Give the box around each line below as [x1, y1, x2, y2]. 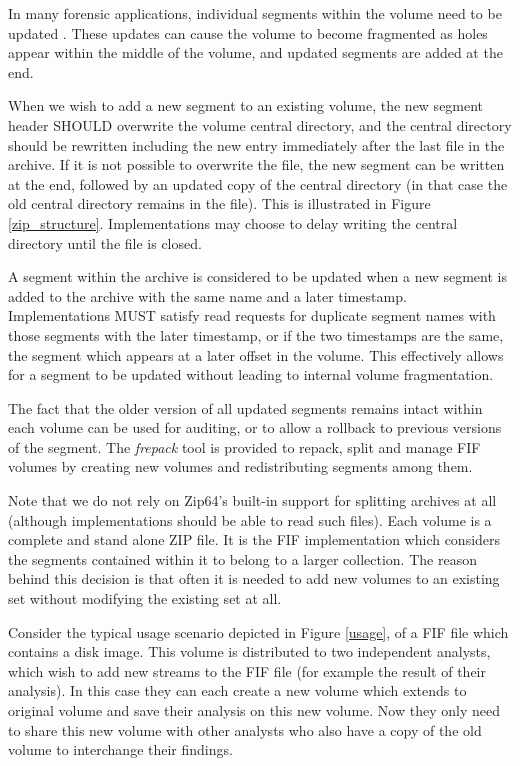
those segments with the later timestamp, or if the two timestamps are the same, [8, 324, 504, 345]
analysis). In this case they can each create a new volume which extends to [8, 680, 467, 701]
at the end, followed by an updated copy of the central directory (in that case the [8, 173, 508, 194]
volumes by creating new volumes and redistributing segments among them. [8, 456, 473, 477]
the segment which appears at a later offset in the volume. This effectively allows [8, 344, 504, 365]
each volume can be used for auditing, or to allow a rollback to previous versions [8, 417, 502, 438]
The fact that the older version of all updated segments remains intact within [8, 397, 483, 418]
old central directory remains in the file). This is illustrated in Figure [8, 193, 431, 214]
